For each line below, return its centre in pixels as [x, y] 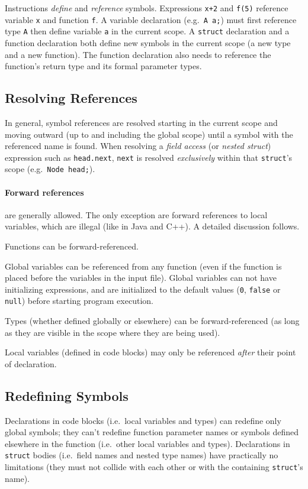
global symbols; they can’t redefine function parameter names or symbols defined [152, 432]
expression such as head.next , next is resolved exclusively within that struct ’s [149, 157]
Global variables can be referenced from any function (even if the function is [143, 266]
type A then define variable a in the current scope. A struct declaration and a [147, 31]
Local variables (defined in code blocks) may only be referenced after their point [150, 352]
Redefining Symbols [67, 395]
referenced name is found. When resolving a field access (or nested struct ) [138, 146]
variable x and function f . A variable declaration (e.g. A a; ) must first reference [151, 19]
